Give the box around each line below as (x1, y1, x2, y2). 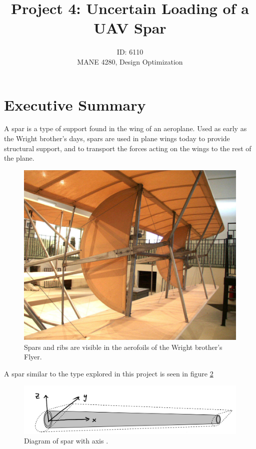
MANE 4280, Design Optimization (77, 56, 183, 67)
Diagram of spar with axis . (24, 435, 108, 446)
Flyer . (24, 351, 42, 362)
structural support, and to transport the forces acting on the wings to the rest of (4, 143, 251, 153)
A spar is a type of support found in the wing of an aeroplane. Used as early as (4, 123, 247, 134)
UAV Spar (93, 18, 166, 38)
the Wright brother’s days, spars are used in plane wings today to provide (4, 133, 230, 144)
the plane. (4, 153, 34, 163)
